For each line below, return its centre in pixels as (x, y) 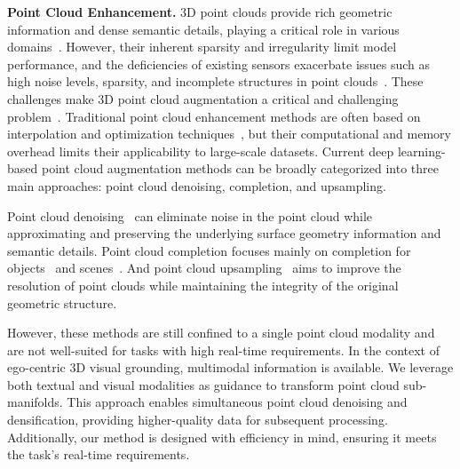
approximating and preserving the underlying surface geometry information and (224, 233)
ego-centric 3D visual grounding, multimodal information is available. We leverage (230, 367)
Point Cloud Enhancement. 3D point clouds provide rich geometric (200, 12)
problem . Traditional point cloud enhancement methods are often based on (214, 116)
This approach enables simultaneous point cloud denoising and (237, 402)
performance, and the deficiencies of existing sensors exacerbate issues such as (219, 64)
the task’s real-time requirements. (99, 454)
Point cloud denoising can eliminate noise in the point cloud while (190, 215)
